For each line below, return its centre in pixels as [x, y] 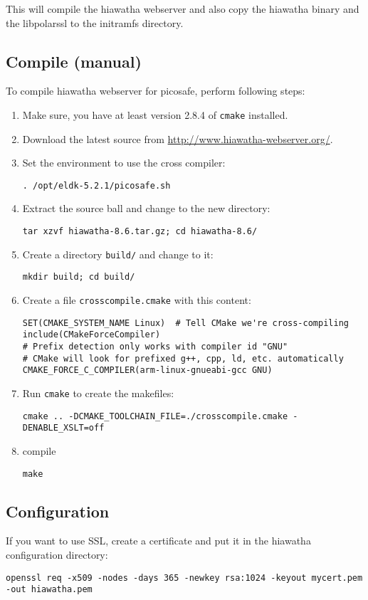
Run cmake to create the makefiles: [98, 393]
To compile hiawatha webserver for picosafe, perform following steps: [156, 91]
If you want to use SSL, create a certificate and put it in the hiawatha [158, 541]
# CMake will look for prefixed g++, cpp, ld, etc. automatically [183, 358]
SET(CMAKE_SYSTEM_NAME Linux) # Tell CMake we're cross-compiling [185, 323]
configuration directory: [57, 554]
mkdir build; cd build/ [79, 277]
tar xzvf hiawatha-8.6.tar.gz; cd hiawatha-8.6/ [140, 232]
